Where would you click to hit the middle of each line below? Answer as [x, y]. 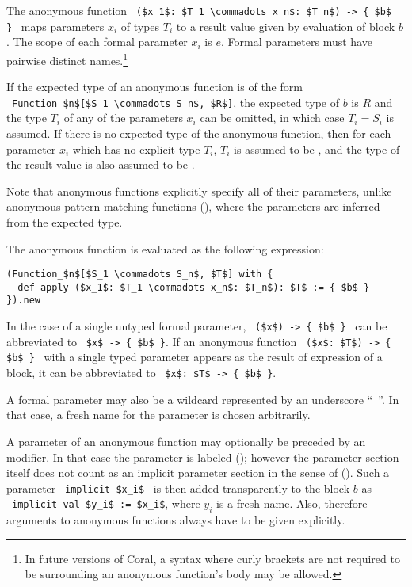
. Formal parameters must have [296, 42]
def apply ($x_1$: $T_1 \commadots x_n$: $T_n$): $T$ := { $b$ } [194, 287]
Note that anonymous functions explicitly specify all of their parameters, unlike [199, 191]
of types [140, 26]
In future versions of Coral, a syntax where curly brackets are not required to [212, 558]
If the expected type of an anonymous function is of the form [154, 87]
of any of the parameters [123, 118]
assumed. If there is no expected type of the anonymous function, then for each [199, 133]
